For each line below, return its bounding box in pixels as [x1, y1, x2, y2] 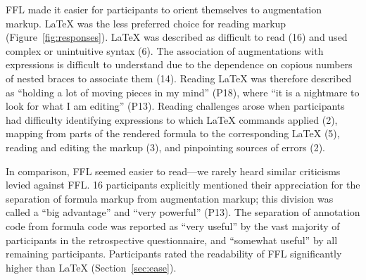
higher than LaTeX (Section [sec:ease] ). [6, 260, 177, 274]
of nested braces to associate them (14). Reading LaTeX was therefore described [6, 70, 352, 85]
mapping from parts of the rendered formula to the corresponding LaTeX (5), [6, 126, 340, 141]
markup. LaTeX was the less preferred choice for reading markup [6, 15, 286, 30]
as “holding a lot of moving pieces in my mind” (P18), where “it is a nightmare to [6, 84, 360, 99]
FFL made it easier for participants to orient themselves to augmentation [6, 2, 322, 16]
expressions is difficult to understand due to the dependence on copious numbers [6, 57, 353, 72]
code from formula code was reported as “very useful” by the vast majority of [6, 218, 340, 233]
